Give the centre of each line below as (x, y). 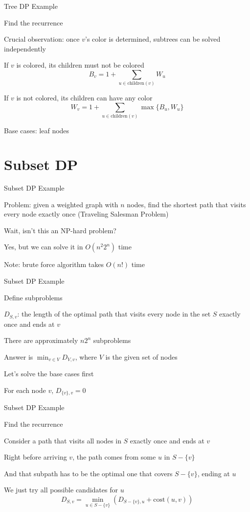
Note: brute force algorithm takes (54, 264)
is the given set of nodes (141, 356)
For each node (25, 390)
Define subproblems (33, 297)
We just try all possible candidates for (61, 490)
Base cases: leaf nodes (37, 131)
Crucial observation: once (42, 39)
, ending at (214, 473)
